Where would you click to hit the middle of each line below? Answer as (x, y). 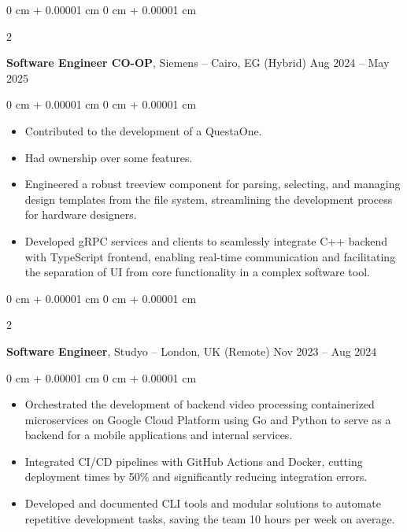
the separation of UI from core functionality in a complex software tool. (197, 272)
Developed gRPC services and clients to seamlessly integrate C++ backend (206, 240)
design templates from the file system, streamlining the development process (209, 199)
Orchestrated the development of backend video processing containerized (200, 404)
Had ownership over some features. (109, 157)
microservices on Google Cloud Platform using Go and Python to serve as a (208, 419)
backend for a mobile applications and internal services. (159, 435)
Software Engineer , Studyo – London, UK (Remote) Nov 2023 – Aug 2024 (192, 351)
